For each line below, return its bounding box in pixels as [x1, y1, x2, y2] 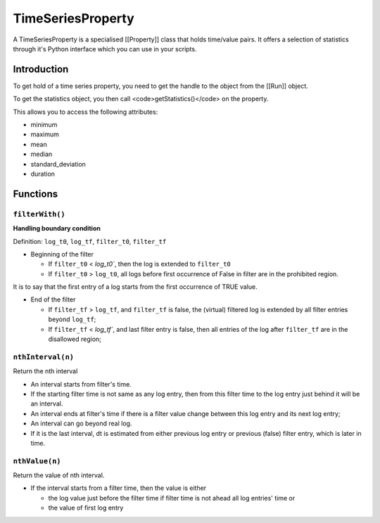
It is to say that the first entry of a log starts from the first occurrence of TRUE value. [13, 283, 258, 291]
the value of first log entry [48, 503, 124, 512]
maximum [30, 130, 59, 138]
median [30, 150, 53, 158]
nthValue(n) [13, 456, 61, 465]
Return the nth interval [13, 367, 78, 375]
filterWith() [13, 209, 66, 219]
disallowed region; [48, 335, 102, 344]
